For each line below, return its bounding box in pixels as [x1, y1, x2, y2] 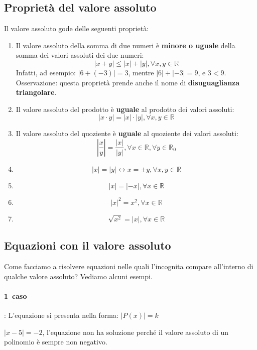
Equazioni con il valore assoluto [4, 238, 171, 253]
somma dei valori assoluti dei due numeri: [16, 50, 144, 60]
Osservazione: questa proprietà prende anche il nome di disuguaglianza [16, 77, 240, 87]
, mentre [128, 67, 154, 77]
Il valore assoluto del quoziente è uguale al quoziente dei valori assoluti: [16, 128, 238, 139]
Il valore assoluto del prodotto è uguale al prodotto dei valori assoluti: [16, 103, 234, 114]
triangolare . [16, 87, 57, 97]
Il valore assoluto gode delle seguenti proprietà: [4, 23, 149, 34]
